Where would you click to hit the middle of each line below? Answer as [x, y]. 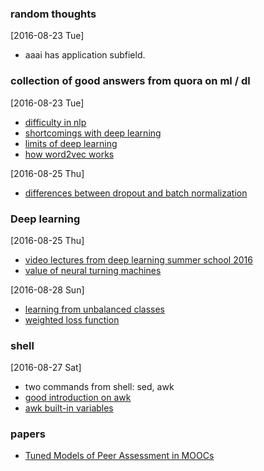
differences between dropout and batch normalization [136, 193]
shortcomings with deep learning [93, 133]
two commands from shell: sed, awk [99, 387]
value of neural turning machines [93, 270]
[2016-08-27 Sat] [46, 368]
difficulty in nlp [55, 122]
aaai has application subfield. [85, 55]
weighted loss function [72, 319]
